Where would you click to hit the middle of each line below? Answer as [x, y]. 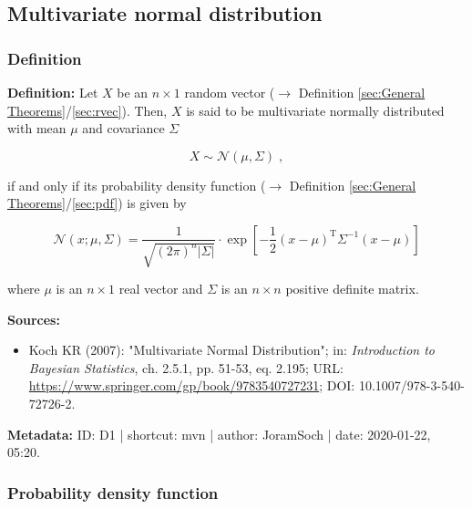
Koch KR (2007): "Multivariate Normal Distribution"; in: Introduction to [231, 350]
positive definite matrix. [352, 288]
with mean [37, 128]
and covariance [123, 128]
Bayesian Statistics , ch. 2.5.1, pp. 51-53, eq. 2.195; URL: [186, 367]
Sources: [34, 319]
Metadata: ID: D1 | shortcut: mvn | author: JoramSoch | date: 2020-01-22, [219, 434]
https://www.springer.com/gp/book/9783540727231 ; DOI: [192, 385]
